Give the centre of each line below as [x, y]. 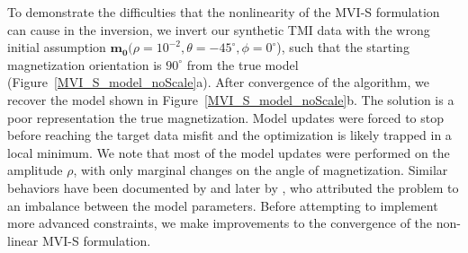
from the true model [243, 64]
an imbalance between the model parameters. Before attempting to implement [223, 205]
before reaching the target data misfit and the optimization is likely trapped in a [229, 135]
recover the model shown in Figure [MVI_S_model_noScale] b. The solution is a [231, 99]
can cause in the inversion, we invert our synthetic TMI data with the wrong [219, 29]
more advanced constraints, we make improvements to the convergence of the [220, 223]
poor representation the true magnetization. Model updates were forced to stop [226, 117]
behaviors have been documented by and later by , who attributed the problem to [233, 187]
